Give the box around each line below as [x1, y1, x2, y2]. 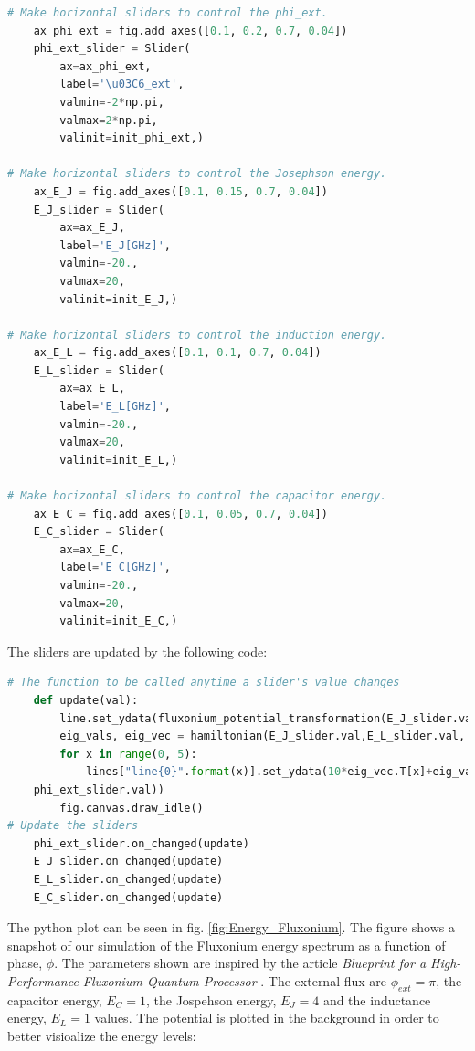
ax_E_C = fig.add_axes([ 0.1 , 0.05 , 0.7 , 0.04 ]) [33, 507, 328, 520]
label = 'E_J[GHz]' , [59, 238, 172, 252]
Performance [7, 971, 79, 990]
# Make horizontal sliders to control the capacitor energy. [7, 489, 387, 503]
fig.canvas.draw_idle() [59, 801, 204, 815]
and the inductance [322, 990, 431, 1009]
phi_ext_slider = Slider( [33, 42, 191, 56]
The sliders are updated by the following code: [7, 641, 268, 660]
